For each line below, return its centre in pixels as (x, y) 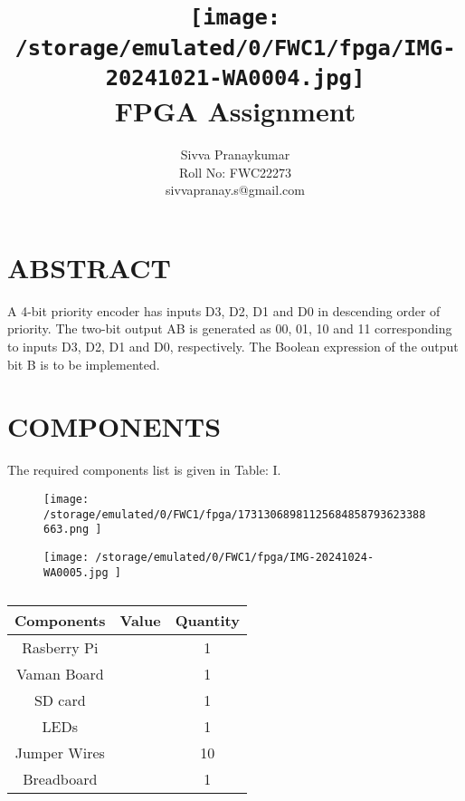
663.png (66, 530)
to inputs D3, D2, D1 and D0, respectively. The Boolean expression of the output (233, 346)
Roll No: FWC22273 (235, 172)
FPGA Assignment (235, 111)
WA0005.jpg (76, 572)
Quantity (207, 621)
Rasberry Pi (60, 648)
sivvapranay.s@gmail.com (235, 190)
